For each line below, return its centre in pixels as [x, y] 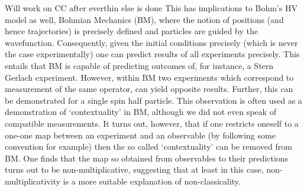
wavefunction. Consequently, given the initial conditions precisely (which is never [151, 42]
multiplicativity [33, 181]
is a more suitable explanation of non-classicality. [152, 181]
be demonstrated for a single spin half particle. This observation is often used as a [153, 100]
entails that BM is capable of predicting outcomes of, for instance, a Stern [139, 65]
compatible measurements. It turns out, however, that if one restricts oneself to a [152, 123]
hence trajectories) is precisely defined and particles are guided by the [131, 31]
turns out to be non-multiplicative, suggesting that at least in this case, [134, 169]
